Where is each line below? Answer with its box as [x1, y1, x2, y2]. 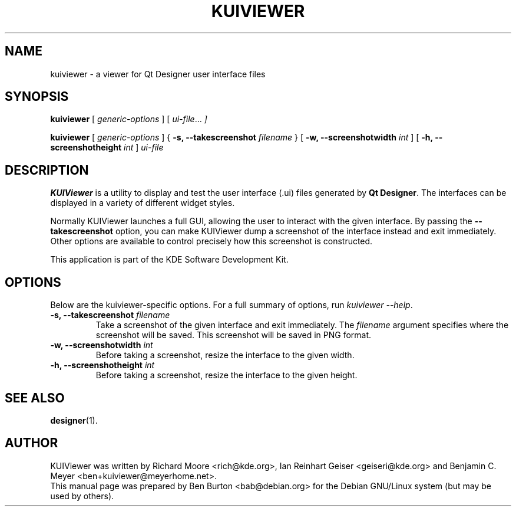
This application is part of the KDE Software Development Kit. [50, 254, 289, 265]
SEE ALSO [5, 390, 65, 405]
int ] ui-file [124, 142, 164, 153]
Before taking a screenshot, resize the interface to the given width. [95, 350, 355, 361]
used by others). [50, 490, 114, 501]
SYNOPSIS [5, 89, 69, 104]
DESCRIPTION [5, 162, 89, 178]
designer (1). [50, 415, 98, 425]
